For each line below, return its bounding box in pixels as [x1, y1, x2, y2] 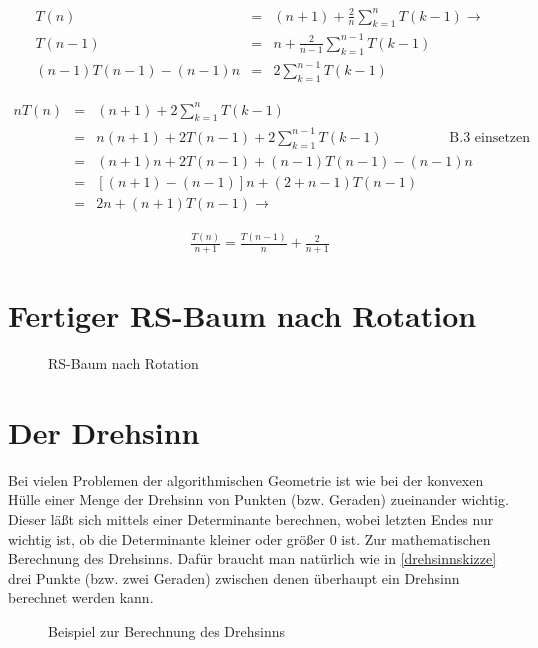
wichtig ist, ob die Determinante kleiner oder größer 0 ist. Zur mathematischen [8, 528, 491, 549]
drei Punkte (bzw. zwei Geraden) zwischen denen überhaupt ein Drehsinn [8, 567, 460, 588]
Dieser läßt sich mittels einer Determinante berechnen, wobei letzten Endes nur [8, 508, 494, 529]
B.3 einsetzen [449, 130, 531, 145]
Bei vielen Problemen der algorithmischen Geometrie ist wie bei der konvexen [8, 469, 484, 490]
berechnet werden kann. [8, 587, 154, 608]
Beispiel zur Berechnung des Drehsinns [48, 620, 286, 641]
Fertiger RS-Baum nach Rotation [8, 295, 477, 336]
